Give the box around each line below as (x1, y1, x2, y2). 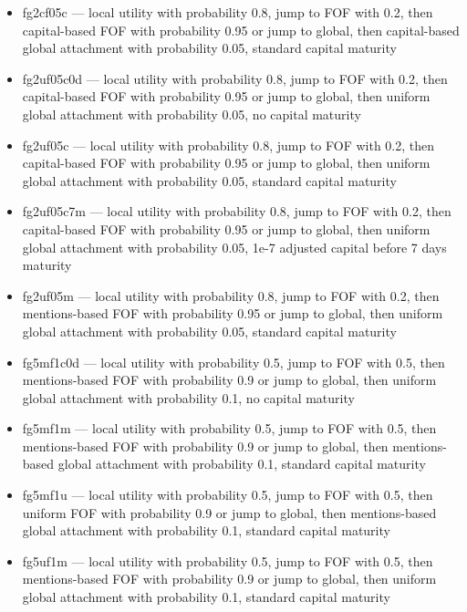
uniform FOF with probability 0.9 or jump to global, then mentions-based (22, 503, 437, 522)
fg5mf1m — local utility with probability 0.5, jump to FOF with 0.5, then (22, 419, 437, 438)
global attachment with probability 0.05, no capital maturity (22, 104, 361, 123)
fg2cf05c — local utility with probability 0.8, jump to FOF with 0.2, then (22, 3, 433, 21)
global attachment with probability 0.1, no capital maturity (22, 388, 355, 407)
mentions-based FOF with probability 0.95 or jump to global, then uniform (22, 304, 443, 323)
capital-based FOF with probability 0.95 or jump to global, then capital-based (22, 20, 460, 39)
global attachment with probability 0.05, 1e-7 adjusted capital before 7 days (22, 237, 447, 256)
